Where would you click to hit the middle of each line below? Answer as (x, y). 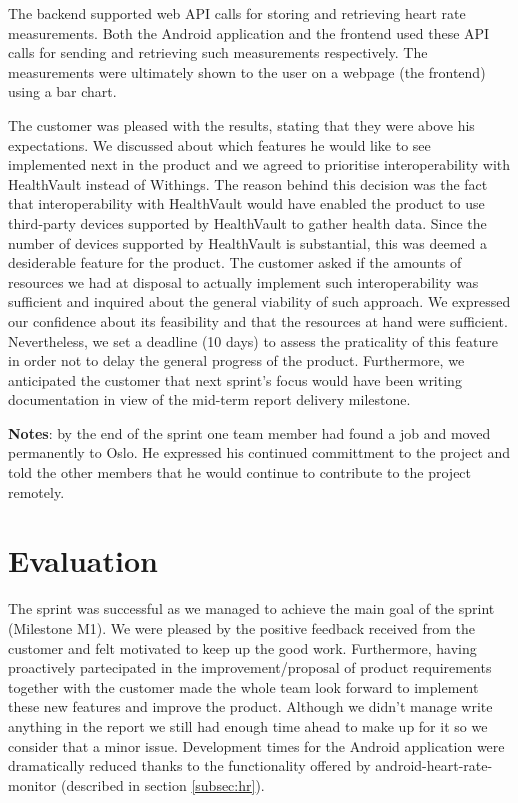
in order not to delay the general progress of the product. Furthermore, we (236, 360)
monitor (32, 784)
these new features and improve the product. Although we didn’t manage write (250, 706)
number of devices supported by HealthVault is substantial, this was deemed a (247, 242)
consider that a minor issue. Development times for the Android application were (256, 745)
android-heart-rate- (434, 765)
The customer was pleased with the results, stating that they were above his (241, 124)
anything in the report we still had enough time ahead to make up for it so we (248, 725)
